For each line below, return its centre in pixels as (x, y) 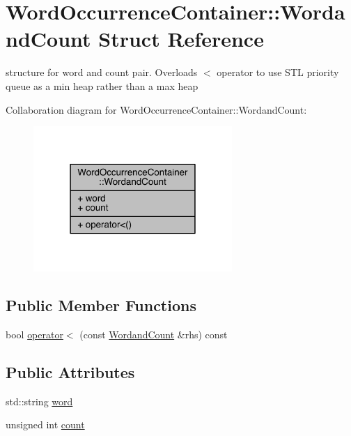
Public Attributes (70, 371)
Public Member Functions (101, 305)
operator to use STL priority (278, 72)
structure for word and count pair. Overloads (102, 72)
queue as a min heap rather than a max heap (102, 85)
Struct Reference (181, 39)
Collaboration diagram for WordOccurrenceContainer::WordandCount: (156, 109)
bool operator (34, 334)
